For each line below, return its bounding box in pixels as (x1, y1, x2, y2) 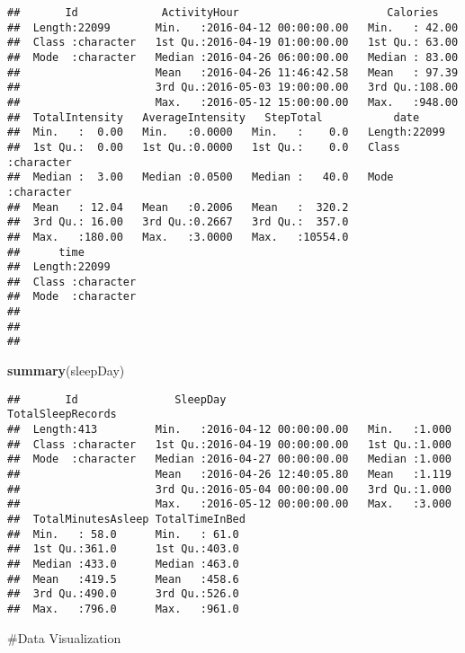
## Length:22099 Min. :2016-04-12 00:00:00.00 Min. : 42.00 (7, 21, 459, 34)
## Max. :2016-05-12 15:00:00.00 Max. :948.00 (7, 95, 459, 109)
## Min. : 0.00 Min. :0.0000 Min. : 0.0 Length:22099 (7, 126, 445, 139)
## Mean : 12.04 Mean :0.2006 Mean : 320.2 (7, 200, 349, 214)
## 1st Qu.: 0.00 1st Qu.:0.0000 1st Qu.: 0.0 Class (7, 140, 400, 154)
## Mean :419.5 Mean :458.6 (7, 572, 239, 586)
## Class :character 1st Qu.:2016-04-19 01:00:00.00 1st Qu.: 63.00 (7, 36, 459, 49)
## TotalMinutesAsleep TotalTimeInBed (7, 512, 246, 525)
